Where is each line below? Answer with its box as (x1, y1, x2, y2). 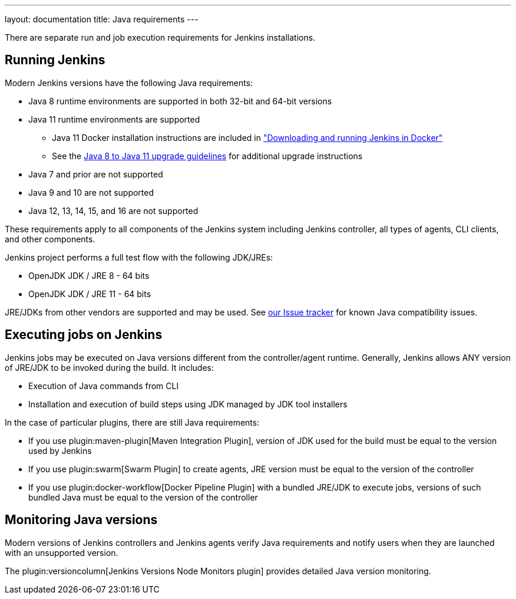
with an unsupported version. (5, 547, 118, 558)
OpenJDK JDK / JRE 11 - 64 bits (28, 288, 151, 299)
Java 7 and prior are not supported (28, 169, 163, 179)
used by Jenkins (28, 445, 92, 456)
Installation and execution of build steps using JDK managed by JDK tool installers (28, 399, 348, 409)
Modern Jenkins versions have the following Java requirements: (5, 77, 253, 88)
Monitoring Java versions (5, 512, 158, 528)
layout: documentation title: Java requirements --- (5, 14, 199, 24)
